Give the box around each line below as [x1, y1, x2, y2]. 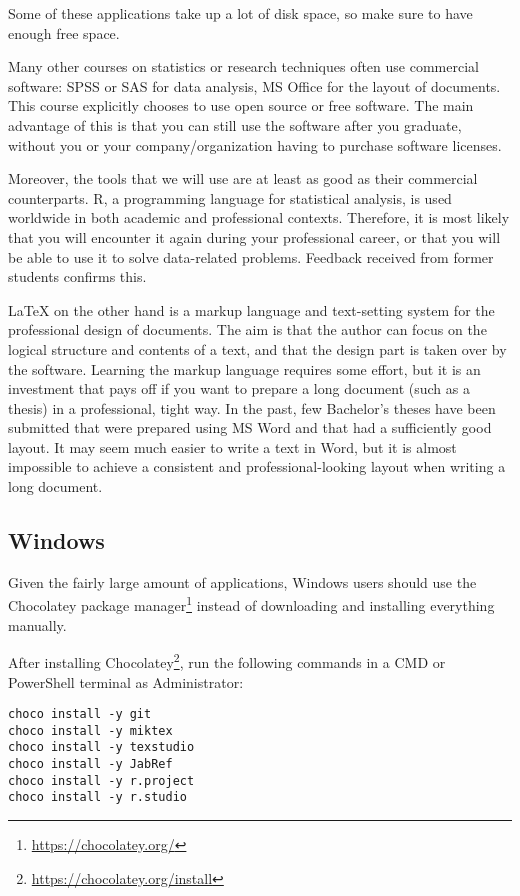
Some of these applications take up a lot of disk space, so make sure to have [8, 3, 473, 23]
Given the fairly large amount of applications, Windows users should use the [8, 571, 477, 592]
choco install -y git [8, 707, 152, 722]
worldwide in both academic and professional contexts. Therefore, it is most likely [8, 207, 510, 228]
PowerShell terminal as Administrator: [8, 671, 244, 692]
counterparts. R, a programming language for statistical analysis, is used [8, 187, 452, 208]
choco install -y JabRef [8, 757, 173, 772]
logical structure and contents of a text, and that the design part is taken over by [8, 338, 507, 359]
